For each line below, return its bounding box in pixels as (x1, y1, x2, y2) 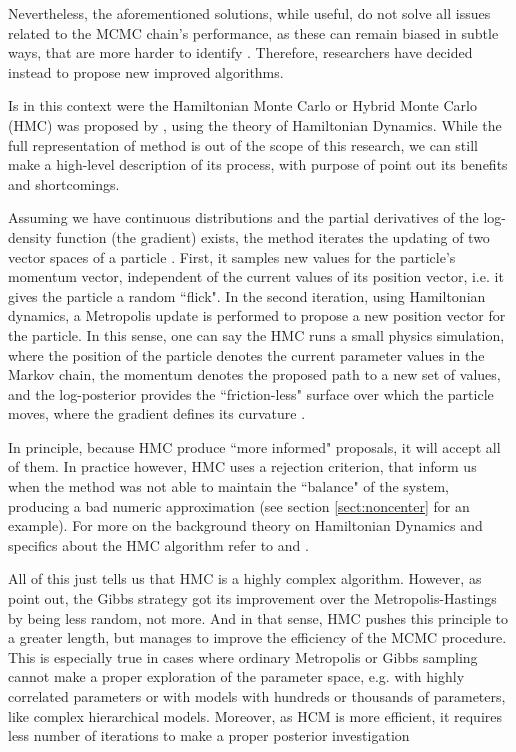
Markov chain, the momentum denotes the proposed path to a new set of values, (8, 364, 501, 385)
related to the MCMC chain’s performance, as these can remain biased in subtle (8, 22, 499, 43)
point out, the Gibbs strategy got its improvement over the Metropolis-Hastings (8, 588, 497, 609)
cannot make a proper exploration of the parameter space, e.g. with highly (8, 666, 465, 687)
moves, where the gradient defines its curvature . (8, 403, 306, 424)
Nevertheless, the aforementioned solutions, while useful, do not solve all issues (8, 3, 491, 23)
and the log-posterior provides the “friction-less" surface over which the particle (8, 383, 494, 404)
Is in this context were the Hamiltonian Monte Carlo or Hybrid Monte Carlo (8, 95, 477, 116)
